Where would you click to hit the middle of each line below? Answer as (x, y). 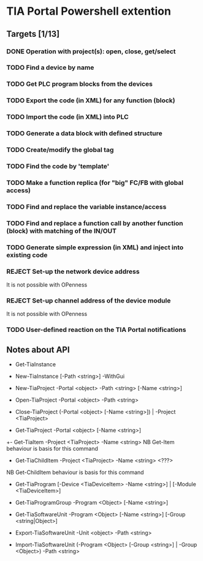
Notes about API (38, 349)
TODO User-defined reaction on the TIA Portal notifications (96, 330)
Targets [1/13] (33, 34)
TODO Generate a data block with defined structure (84, 134)
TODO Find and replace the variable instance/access (86, 206)
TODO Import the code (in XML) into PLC (67, 117)
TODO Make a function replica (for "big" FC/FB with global (95, 183)
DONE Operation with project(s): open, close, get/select (91, 51)
